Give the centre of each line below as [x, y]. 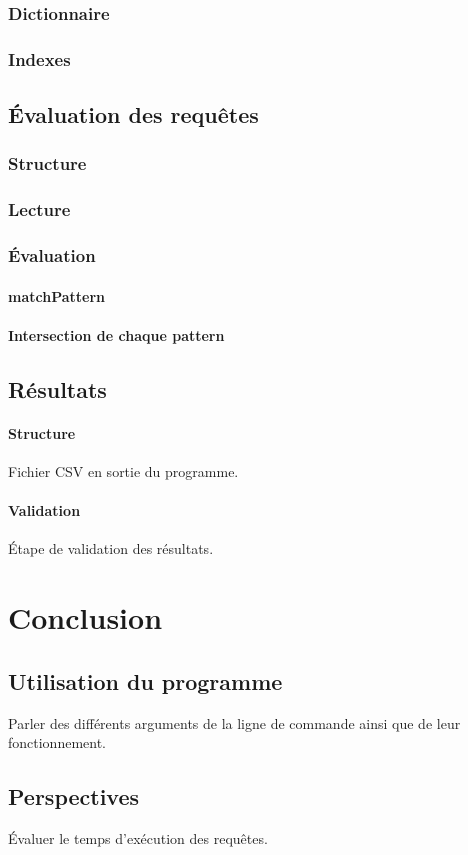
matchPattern [57, 295]
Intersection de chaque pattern [116, 334]
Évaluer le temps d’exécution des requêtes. [138, 837]
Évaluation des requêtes [133, 114]
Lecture [39, 209]
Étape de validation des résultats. [111, 548]
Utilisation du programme [145, 680]
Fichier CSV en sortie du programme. [123, 470]
